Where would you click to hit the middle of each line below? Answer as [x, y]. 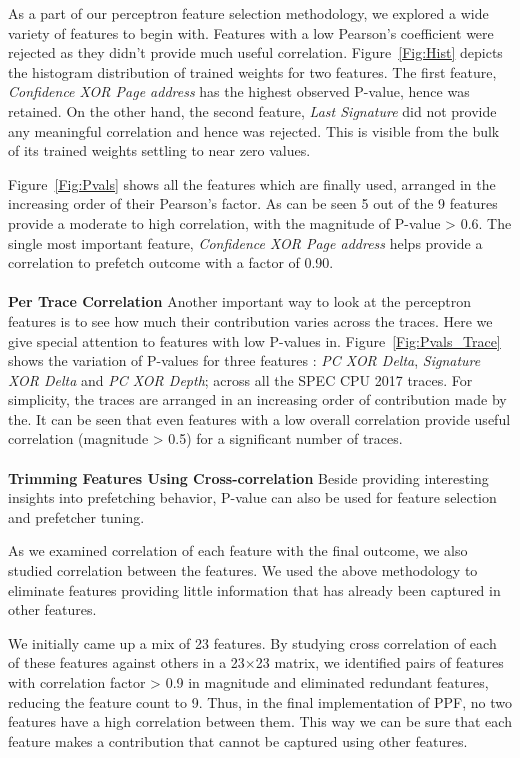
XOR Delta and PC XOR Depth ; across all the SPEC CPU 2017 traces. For [240, 379]
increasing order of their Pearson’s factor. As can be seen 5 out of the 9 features [253, 203]
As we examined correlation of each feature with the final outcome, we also [238, 550]
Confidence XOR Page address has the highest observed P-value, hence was [239, 91]
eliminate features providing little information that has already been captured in [254, 589]
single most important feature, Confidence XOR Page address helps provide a [245, 242]
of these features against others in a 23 [126, 662]
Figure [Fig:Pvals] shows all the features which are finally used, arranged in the [252, 183]
